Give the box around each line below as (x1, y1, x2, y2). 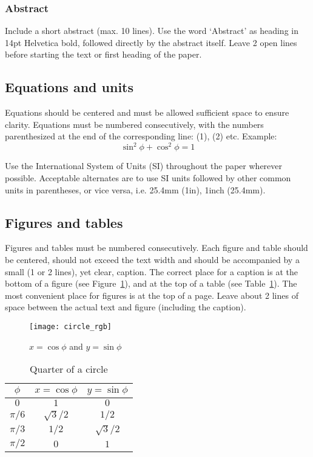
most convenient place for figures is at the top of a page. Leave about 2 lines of (5, 289, 298, 301)
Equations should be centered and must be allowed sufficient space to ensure (5, 106, 289, 119)
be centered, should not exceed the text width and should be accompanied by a (5, 253, 300, 266)
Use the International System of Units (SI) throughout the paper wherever (5, 159, 283, 172)
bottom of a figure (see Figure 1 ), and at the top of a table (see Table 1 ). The (5, 277, 297, 290)
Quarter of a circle (30, 362, 108, 376)
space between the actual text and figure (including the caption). (5, 301, 246, 313)
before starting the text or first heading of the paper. (5, 48, 202, 61)
